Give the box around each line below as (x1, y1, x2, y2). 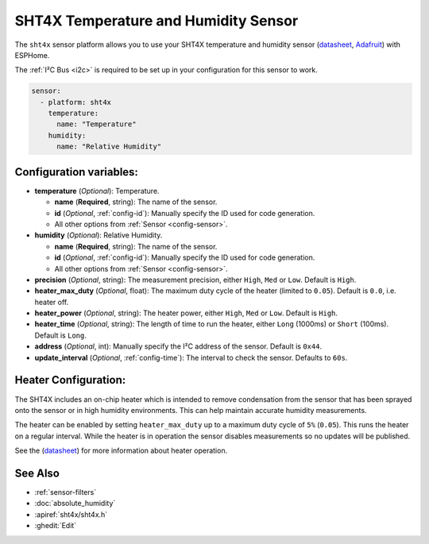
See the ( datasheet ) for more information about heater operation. (14, 446, 228, 456)
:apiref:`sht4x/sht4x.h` (34, 509, 108, 519)
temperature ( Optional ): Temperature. (34, 186, 160, 195)
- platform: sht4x (40, 98, 111, 106)
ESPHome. (14, 50, 50, 60)
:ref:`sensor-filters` (34, 488, 97, 496)
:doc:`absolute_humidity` (34, 499, 116, 508)
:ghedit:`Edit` (34, 521, 77, 530)
